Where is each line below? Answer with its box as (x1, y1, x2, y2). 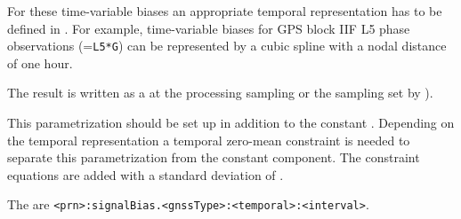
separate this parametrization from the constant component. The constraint (7, 148, 420, 167)
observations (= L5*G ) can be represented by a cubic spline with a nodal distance (7, 36, 447, 55)
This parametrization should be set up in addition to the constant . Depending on (7, 113, 455, 132)
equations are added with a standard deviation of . (7, 165, 284, 184)
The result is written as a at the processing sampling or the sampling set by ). (7, 83, 433, 102)
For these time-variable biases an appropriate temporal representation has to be (7, 2, 442, 20)
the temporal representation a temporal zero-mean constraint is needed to (7, 130, 410, 149)
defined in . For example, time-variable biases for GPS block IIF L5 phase (7, 19, 410, 37)
